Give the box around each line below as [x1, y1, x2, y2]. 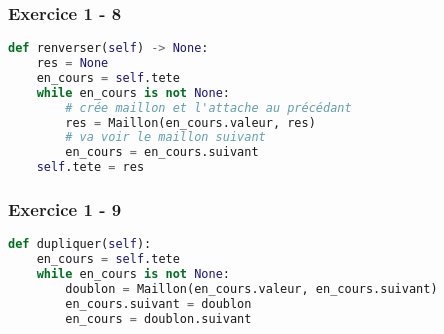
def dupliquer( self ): [8, 237, 152, 252]
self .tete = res [36, 160, 145, 175]
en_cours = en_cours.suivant [65, 145, 259, 160]
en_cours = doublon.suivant [65, 311, 252, 326]
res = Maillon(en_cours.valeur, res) [65, 115, 316, 130]
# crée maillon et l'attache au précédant [65, 100, 352, 115]
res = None [36, 56, 109, 71]
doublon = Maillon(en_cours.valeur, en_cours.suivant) [65, 281, 438, 296]
